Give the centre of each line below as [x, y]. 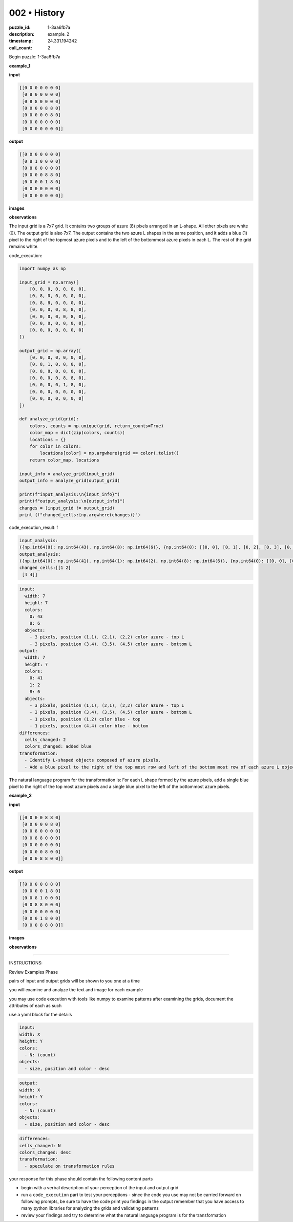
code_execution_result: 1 [34, 527]
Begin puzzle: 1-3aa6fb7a [35, 57]
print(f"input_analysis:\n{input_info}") [70, 494]
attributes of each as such [35, 1006]
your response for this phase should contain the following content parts [81, 1178]
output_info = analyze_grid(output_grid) [70, 480]
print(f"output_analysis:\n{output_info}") [72, 501]
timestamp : [21, 41]
